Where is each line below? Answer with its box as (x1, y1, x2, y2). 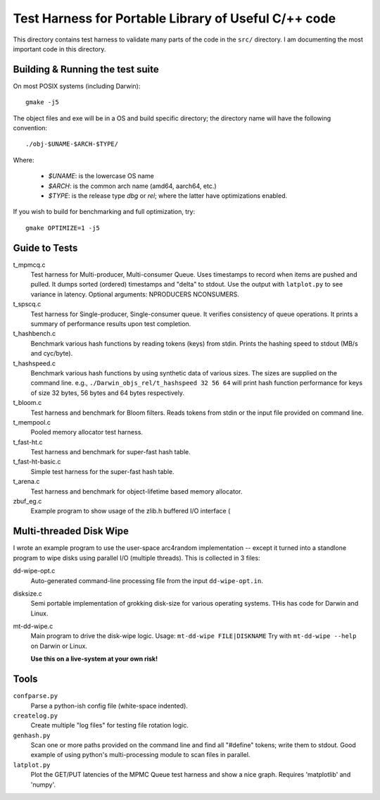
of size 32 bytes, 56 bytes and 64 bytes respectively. (30, 388, 185, 397)
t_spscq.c (13, 300, 42, 308)
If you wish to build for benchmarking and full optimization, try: (13, 208, 196, 216)
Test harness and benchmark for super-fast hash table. (30, 448, 191, 456)
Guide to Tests (13, 242, 78, 254)
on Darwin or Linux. (30, 642, 88, 650)
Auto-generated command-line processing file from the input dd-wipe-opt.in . (30, 576, 263, 585)
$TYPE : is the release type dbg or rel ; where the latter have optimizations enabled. (48, 191, 288, 200)
